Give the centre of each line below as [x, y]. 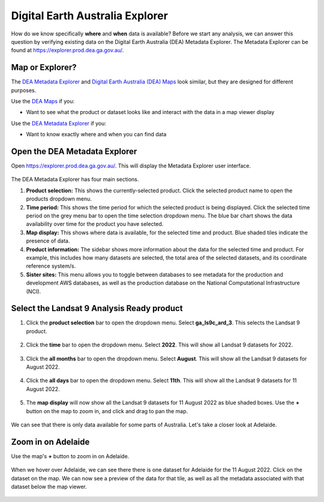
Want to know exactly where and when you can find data [96, 135]
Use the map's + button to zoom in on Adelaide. [70, 456]
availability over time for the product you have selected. [95, 224]
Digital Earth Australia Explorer [89, 16]
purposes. [24, 90]
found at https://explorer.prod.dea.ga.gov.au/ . [67, 50]
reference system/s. [51, 266]
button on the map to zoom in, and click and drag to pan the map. [107, 411]
